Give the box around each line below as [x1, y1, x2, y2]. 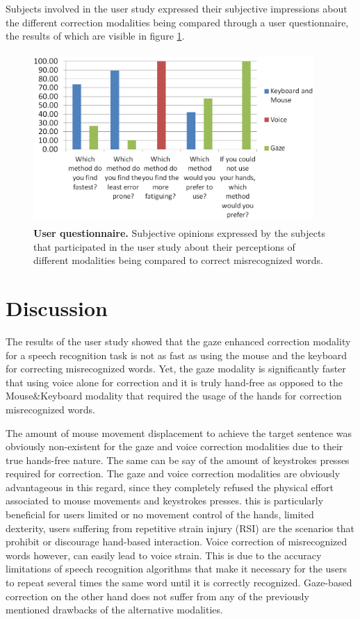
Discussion [6, 294, 108, 322]
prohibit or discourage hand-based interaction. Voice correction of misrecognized [6, 534, 347, 549]
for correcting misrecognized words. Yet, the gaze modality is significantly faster [6, 361, 346, 376]
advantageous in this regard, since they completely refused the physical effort [6, 479, 334, 494]
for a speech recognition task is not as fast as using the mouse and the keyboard [6, 347, 347, 362]
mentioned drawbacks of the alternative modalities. [6, 602, 223, 617]
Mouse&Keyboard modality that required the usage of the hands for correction [6, 388, 342, 403]
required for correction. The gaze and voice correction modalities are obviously [6, 466, 341, 481]
